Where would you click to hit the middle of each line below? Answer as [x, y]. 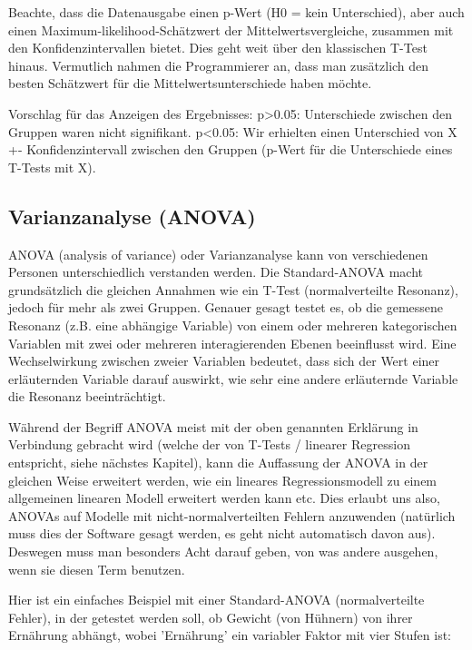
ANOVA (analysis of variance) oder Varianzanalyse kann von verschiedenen [218, 254]
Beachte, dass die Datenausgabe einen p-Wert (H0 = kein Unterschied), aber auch [236, 12]
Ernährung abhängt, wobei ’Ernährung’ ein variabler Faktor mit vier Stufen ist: [230, 635]
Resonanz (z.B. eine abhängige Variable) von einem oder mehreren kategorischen [233, 325]
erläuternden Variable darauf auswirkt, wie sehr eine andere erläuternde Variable [233, 378]
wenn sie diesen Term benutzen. [97, 569]
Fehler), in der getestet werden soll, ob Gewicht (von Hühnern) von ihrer [211, 617]
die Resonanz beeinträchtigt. [87, 396]
